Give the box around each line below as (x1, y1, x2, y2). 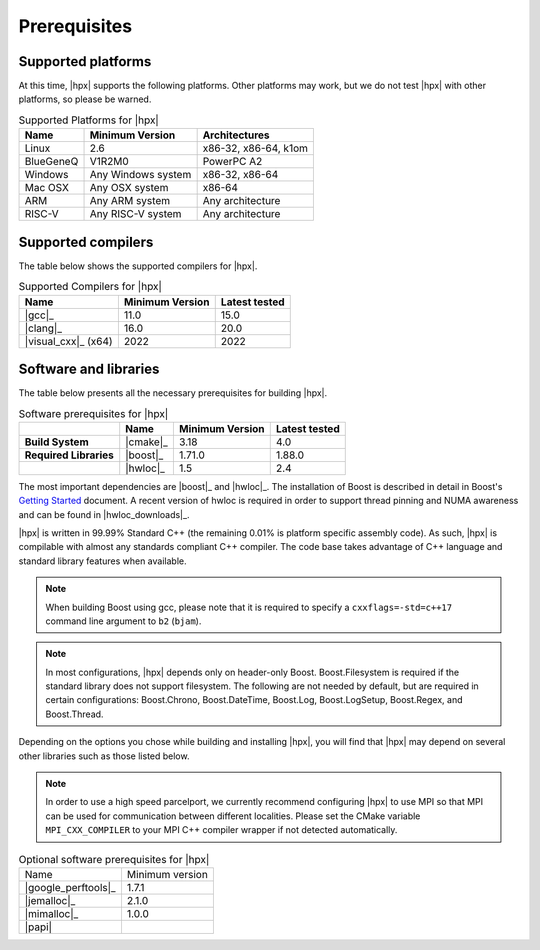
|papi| (24, 920, 52, 934)
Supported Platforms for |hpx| (18, 113, 159, 127)
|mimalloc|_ (24, 906, 79, 920)
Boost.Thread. (45, 708, 104, 720)
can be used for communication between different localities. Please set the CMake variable (45, 810, 421, 822)
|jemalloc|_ (24, 893, 76, 907)
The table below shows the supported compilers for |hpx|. (18, 260, 258, 272)
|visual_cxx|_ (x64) (24, 334, 114, 348)
